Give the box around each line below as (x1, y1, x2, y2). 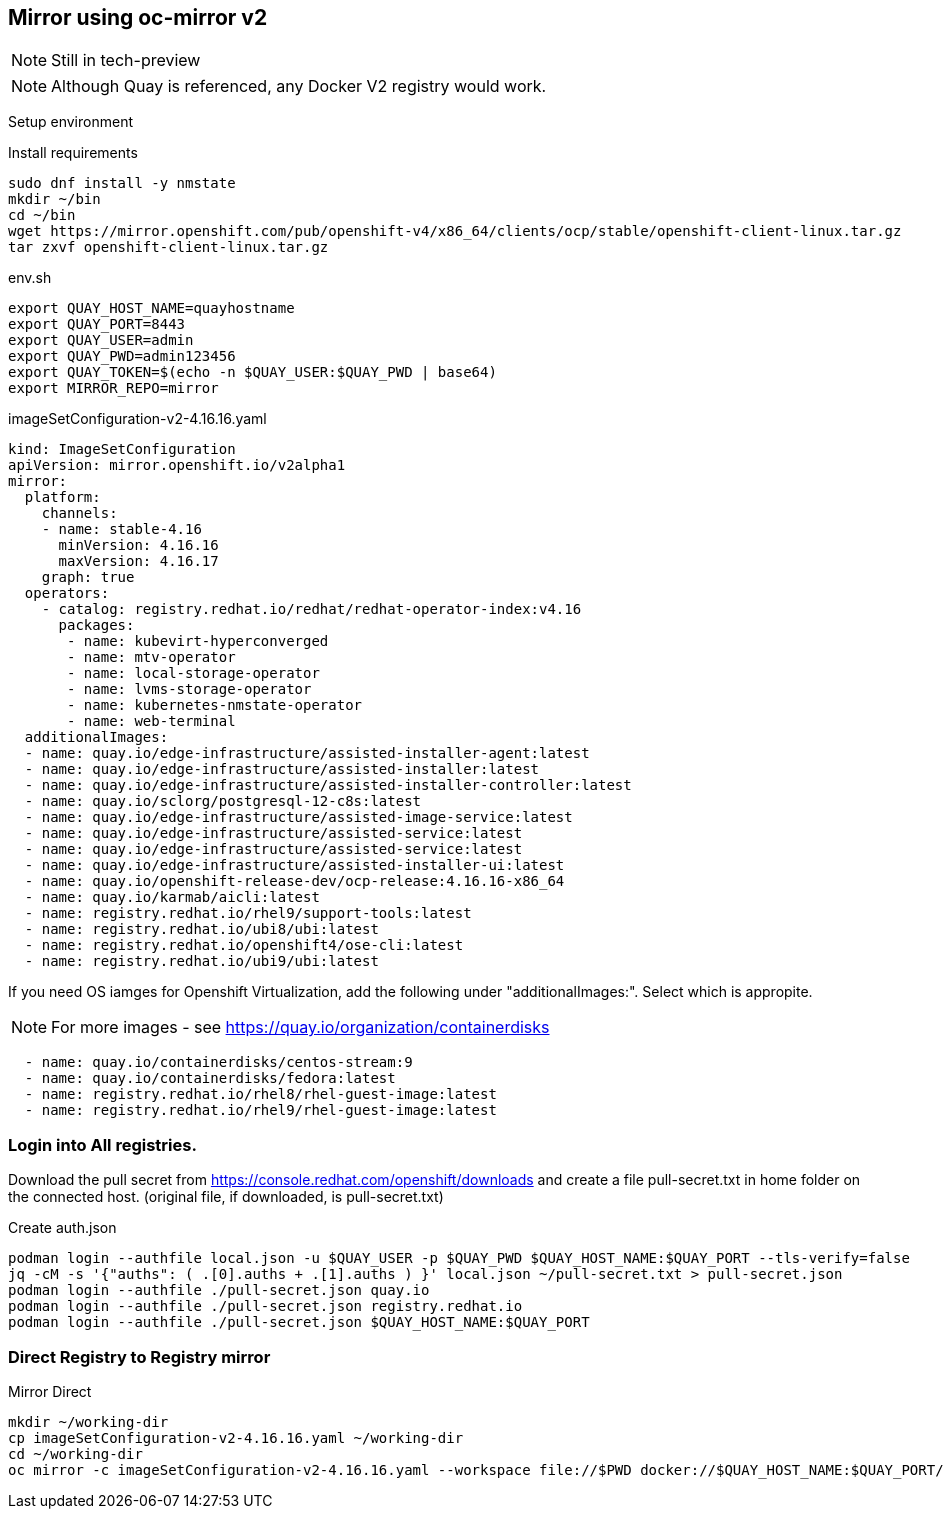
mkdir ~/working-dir (8, 1413, 169, 1430)
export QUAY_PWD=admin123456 (8, 348, 236, 365)
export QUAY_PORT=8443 (8, 316, 186, 333)
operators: (24, 585, 110, 602)
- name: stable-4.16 (41, 521, 202, 538)
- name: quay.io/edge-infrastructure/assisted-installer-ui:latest (24, 857, 565, 874)
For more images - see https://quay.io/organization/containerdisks (51, 1017, 550, 1038)
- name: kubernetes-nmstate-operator (67, 697, 363, 714)
